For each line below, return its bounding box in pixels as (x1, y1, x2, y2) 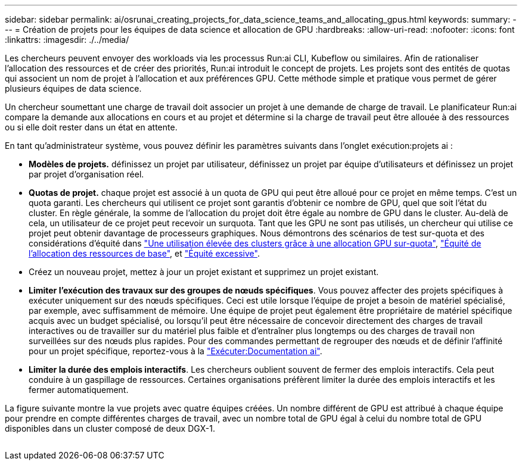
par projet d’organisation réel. (29, 169, 144, 179)
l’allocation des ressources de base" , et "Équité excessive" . (29, 248, 260, 258)
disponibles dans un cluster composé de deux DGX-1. (5, 423, 215, 433)
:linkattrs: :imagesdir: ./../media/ (5, 35, 129, 45)
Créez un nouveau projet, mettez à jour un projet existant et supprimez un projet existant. (29, 267, 379, 277)
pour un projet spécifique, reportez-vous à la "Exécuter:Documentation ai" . (29, 346, 322, 356)
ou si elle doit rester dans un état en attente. (5, 122, 178, 132)
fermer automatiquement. (29, 385, 129, 395)
